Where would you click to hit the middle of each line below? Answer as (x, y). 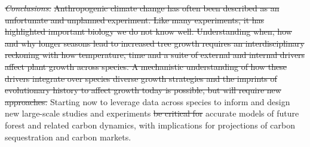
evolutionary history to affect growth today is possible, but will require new (143, 90)
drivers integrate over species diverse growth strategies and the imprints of (141, 78)
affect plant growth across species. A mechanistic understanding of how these (146, 66)
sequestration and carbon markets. (68, 137)
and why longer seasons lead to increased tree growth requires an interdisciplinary (155, 43)
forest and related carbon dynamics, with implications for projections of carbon (150, 125)
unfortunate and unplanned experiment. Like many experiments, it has (135, 19)
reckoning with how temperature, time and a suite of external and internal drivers (155, 55)
